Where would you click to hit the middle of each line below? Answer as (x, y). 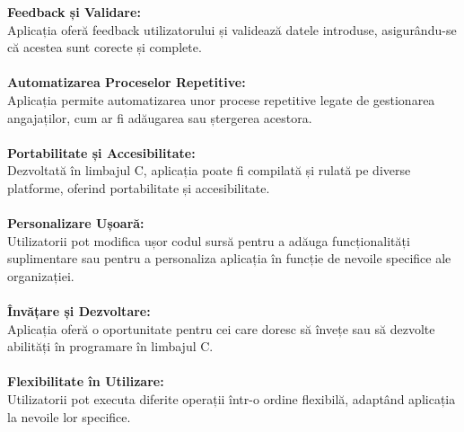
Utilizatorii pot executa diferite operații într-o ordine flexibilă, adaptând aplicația (232, 399)
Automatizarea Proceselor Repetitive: (127, 82)
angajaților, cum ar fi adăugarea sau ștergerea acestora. (160, 117)
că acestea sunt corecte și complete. (105, 47)
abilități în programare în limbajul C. (110, 346)
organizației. (41, 275)
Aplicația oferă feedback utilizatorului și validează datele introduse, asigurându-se (232, 29)
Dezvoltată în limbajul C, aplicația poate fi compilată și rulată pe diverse (209, 170)
